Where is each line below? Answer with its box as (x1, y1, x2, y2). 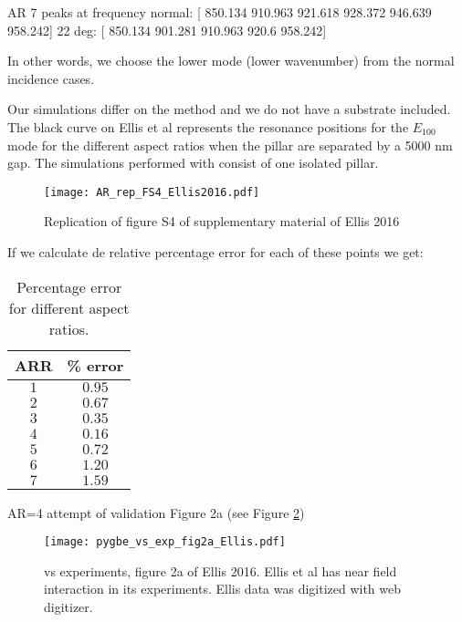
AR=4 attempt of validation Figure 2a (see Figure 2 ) (7, 503, 305, 522)
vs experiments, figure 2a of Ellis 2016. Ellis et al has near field (44, 561, 397, 580)
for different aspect (8, 296, 130, 318)
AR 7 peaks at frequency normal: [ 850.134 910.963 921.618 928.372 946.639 (7, 3, 432, 21)
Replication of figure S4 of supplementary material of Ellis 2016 (44, 212, 400, 231)
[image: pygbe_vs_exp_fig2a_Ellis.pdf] (44, 535, 286, 549)
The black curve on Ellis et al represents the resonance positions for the (7, 117, 409, 136)
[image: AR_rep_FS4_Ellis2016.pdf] (44, 185, 260, 199)
